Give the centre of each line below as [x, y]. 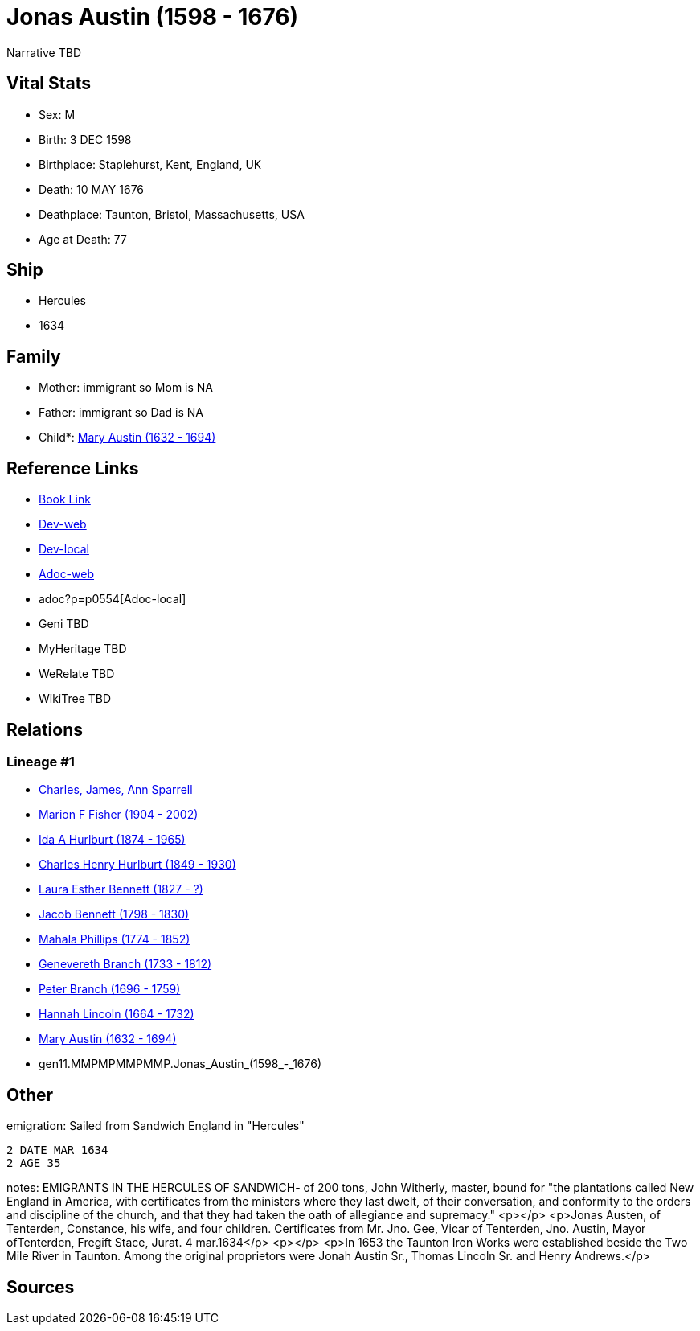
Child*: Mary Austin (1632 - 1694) [127, 438]
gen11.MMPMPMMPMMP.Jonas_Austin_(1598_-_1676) [180, 1064]
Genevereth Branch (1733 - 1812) [125, 964]
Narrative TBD [44, 52]
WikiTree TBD [75, 699]
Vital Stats [49, 84]
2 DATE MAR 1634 [57, 1150]
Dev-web [63, 524]
